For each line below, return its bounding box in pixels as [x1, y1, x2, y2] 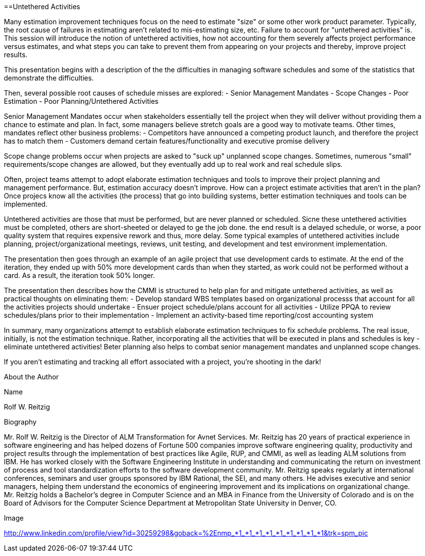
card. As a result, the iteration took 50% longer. [4, 271, 155, 279]
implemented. [4, 200, 48, 208]
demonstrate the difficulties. [4, 74, 94, 82]
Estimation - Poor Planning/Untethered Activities [4, 97, 159, 105]
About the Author [4, 373, 59, 381]
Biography [4, 418, 37, 426]
